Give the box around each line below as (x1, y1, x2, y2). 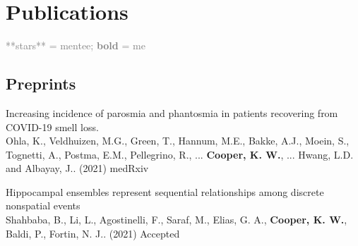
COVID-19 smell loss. (6, 119, 99, 134)
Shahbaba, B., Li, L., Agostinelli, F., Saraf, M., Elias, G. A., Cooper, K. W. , (6, 212, 347, 227)
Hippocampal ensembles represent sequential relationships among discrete (6, 184, 324, 199)
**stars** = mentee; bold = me (6, 38, 145, 53)
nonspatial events (6, 198, 80, 213)
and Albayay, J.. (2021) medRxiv (6, 161, 149, 176)
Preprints (6, 73, 76, 94)
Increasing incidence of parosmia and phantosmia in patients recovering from (6, 105, 338, 120)
